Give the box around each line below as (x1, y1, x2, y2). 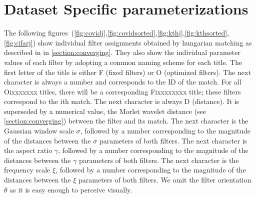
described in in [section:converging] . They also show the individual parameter (4, 47, 241, 57)
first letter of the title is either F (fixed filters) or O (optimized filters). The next (4, 66, 251, 77)
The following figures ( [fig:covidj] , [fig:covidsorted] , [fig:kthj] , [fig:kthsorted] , (4, 27, 229, 38)
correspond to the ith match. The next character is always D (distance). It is (4, 96, 239, 106)
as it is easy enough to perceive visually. (9, 184, 132, 194)
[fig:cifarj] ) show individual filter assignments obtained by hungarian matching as (4, 37, 252, 47)
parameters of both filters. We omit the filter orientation (78, 174, 251, 185)
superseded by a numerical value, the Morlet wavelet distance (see (4, 105, 206, 116)
